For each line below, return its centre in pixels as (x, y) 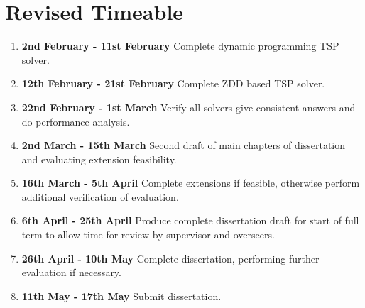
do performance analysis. (76, 121)
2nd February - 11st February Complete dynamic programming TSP (180, 46)
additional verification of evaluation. (100, 196)
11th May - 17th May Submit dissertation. (121, 296)
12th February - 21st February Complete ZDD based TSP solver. (173, 83)
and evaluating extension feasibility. (99, 159)
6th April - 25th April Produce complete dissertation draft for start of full (190, 220)
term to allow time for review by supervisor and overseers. (148, 235)
